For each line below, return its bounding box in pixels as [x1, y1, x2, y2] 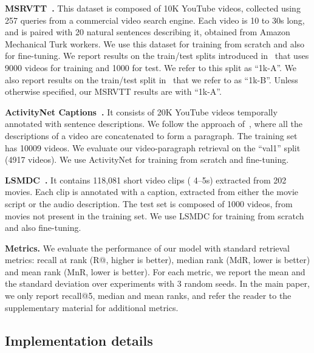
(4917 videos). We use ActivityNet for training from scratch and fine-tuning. [5, 153, 289, 166]
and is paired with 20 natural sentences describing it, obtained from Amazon [5, 26, 290, 38]
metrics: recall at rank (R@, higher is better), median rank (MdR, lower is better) [5, 253, 310, 266]
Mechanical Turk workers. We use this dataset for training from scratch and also [5, 37, 305, 50]
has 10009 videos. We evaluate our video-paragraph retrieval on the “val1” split [5, 141, 301, 154]
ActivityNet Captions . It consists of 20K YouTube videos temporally [5, 105, 278, 118]
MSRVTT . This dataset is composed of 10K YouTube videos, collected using [5, 2, 301, 14]
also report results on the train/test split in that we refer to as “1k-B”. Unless [5, 73, 298, 86]
